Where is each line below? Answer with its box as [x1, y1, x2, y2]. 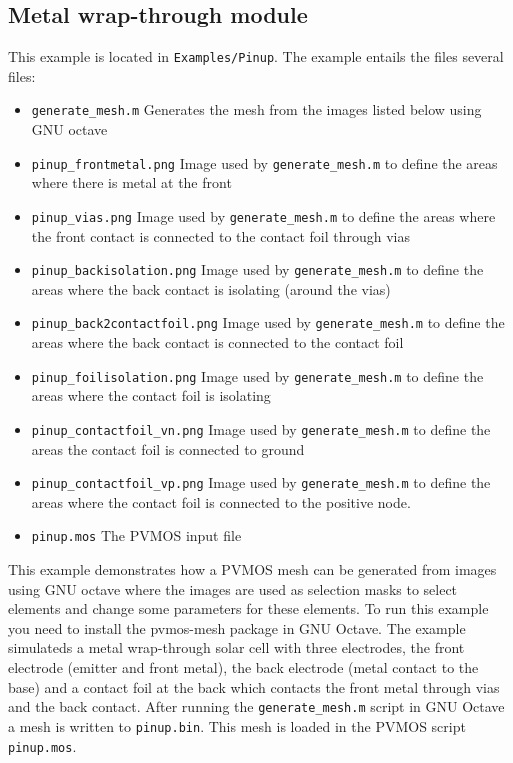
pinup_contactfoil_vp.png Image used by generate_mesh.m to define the [31, 472, 491, 493]
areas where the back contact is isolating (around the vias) [31, 278, 391, 299]
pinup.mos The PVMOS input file [31, 525, 242, 546]
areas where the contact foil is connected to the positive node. [31, 491, 411, 512]
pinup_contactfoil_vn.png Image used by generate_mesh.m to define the [31, 418, 491, 439]
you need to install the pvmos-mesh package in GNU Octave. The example [8, 617, 466, 638]
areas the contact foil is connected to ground [31, 438, 305, 459]
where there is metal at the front [31, 172, 232, 193]
